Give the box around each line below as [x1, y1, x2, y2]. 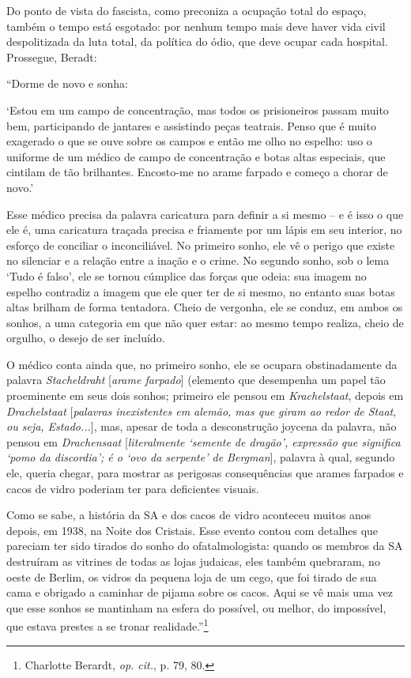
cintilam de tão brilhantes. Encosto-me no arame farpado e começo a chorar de [6, 164, 388, 180]
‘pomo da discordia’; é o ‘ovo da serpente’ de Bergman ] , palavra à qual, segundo [6, 449, 395, 465]
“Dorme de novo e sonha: [6, 75, 128, 92]
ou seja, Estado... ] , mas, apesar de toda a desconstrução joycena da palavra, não [6, 418, 397, 435]
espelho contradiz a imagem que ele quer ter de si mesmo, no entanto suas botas [6, 283, 395, 299]
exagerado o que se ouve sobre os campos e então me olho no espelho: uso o [6, 133, 372, 149]
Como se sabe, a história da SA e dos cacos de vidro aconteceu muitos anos [6, 507, 371, 523]
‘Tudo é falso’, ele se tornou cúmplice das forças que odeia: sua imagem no [6, 267, 367, 284]
